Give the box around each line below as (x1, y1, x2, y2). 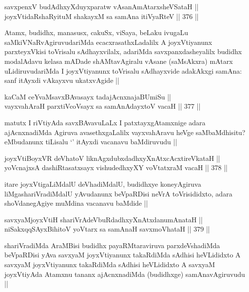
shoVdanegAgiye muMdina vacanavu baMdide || (4, 198, 148, 208)
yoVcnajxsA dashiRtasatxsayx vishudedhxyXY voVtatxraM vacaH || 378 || (4, 162, 228, 173)
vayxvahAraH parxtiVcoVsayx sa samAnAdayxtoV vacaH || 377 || (4, 101, 201, 111)
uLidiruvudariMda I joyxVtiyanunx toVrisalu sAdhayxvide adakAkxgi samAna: (4, 65, 242, 76)
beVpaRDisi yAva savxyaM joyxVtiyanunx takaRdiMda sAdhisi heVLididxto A (4, 250, 241, 260)
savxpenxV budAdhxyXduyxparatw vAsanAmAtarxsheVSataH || (4, 1, 199, 11)
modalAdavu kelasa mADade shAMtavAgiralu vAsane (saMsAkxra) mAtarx (4, 56, 233, 66)
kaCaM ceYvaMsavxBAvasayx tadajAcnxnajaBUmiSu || (4, 91, 172, 101)
